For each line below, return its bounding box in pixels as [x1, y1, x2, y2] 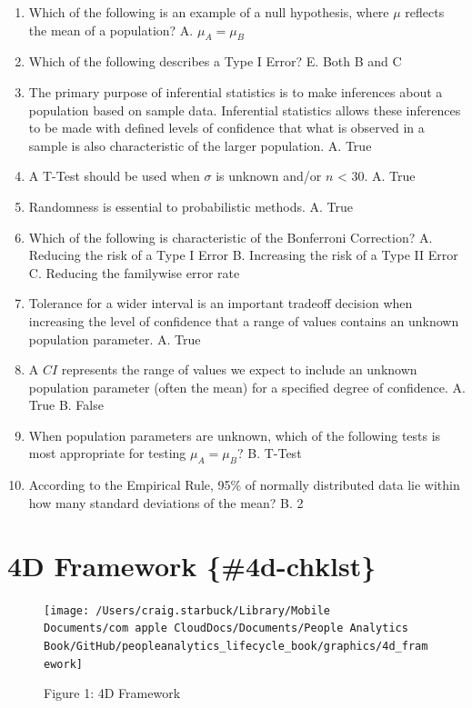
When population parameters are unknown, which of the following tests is [28, 425, 441, 444]
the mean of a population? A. [28, 20, 194, 39]
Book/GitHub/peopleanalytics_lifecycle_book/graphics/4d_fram [44, 639, 428, 653]
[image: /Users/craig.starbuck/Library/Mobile [44, 603, 330, 617]
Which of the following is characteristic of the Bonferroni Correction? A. [28, 227, 433, 246]
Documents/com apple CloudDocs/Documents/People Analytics [44, 622, 408, 635]
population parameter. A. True [28, 329, 201, 348]
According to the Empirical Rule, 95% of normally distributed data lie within [28, 475, 460, 494]
